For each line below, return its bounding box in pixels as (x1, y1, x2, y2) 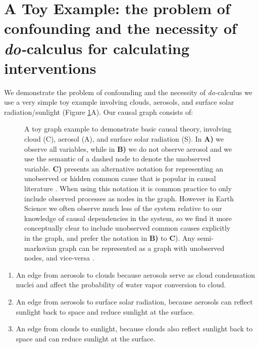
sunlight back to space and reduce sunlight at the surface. (16, 306, 194, 317)
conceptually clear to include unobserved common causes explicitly (24, 223, 231, 233)
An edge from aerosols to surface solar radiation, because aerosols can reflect (16, 296, 253, 307)
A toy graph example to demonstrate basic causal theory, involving (24, 123, 232, 134)
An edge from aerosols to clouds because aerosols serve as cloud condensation (16, 269, 255, 280)
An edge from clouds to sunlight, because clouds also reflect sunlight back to (16, 323, 253, 334)
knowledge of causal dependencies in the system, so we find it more (24, 212, 232, 223)
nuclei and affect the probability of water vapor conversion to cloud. (16, 279, 226, 290)
